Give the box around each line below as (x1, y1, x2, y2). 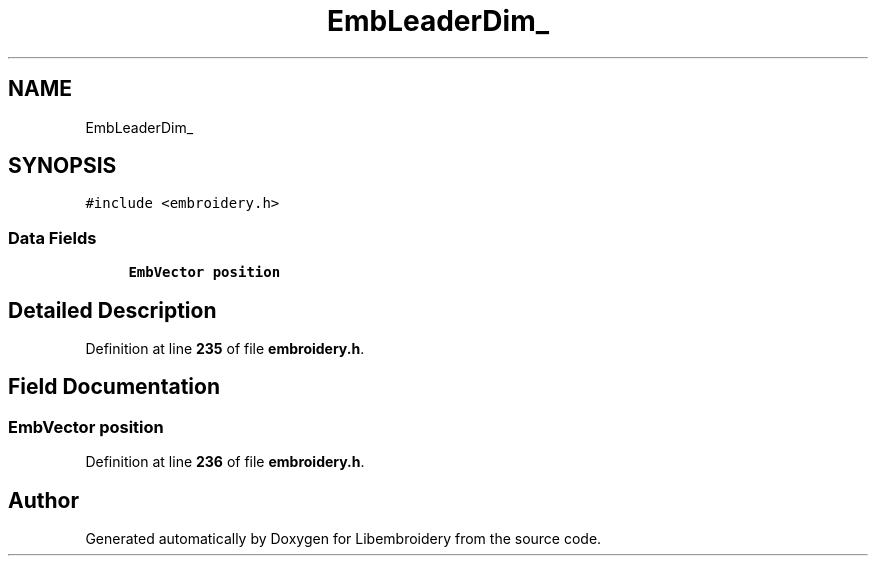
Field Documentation (8, 374, 220, 400)
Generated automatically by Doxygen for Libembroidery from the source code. (85, 530, 602, 548)
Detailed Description (8, 297, 217, 323)
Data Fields (8, 227, 97, 248)
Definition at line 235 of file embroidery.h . (85, 340, 365, 358)
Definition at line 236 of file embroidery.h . (85, 453, 365, 471)
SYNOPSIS (8, 153, 117, 179)
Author (8, 487, 79, 513)
